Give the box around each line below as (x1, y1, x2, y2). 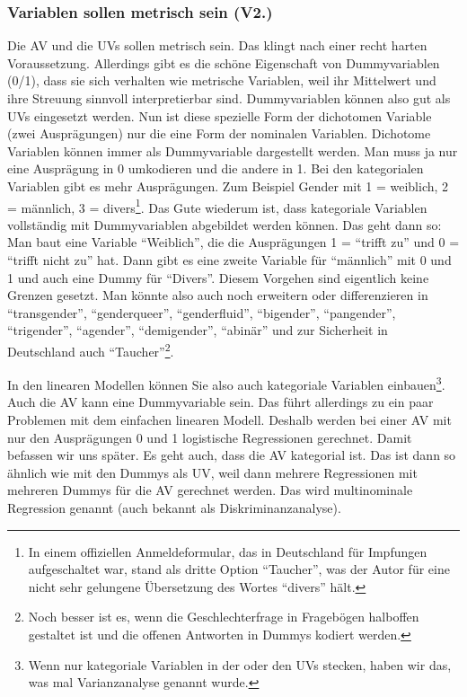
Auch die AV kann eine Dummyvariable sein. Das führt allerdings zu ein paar (7, 393, 434, 411)
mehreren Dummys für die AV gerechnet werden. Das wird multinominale (7, 481, 413, 499)
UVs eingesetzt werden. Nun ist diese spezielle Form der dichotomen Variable (7, 106, 432, 125)
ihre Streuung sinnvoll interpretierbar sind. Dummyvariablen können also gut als (7, 89, 451, 107)
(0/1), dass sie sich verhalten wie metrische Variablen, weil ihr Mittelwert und (7, 71, 436, 90)
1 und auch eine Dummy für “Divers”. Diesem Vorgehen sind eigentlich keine (7, 268, 429, 287)
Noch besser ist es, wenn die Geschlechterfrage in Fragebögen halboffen (28, 607, 419, 626)
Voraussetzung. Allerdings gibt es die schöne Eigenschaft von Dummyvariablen (7, 53, 440, 72)
